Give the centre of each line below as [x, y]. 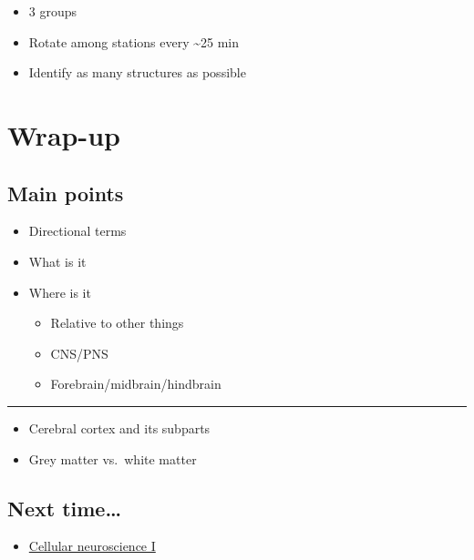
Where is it [60, 292]
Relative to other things [117, 323]
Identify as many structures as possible [137, 72]
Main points [66, 193]
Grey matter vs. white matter [113, 458]
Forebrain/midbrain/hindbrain [136, 384]
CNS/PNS [79, 353]
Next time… [65, 508]
